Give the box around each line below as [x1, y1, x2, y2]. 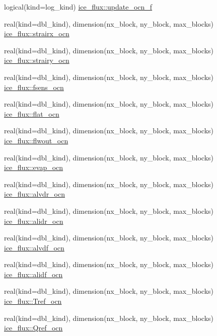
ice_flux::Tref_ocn [4, 296, 62, 306]
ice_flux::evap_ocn [4, 162, 63, 173]
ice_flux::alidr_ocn [4, 215, 63, 226]
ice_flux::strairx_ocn [4, 28, 69, 39]
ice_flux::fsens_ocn [4, 81, 64, 92]
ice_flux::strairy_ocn [4, 55, 69, 65]
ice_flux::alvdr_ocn [4, 189, 65, 199]
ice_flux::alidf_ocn [4, 269, 63, 279]
